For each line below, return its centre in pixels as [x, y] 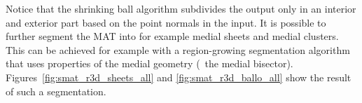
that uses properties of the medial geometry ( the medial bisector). [149, 63]
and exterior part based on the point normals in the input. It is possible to [166, 22]
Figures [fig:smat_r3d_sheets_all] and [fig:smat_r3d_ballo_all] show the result [179, 77]
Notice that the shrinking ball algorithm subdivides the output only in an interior [181, 8]
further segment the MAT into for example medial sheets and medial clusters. [172, 36]
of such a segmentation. [56, 91]
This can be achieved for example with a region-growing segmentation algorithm [178, 49]
